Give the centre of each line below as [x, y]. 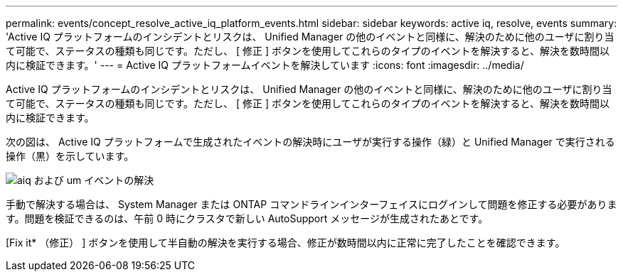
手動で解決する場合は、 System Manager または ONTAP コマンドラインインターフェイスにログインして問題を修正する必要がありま [311, 204]
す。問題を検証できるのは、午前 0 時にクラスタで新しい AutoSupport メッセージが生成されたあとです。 [247, 218]
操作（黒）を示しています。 [70, 156]
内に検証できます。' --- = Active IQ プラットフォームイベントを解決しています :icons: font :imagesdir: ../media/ [265, 65]
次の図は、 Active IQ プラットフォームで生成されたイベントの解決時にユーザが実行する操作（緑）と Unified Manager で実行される [310, 142]
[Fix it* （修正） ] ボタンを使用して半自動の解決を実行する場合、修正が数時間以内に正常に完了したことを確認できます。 [286, 243]
